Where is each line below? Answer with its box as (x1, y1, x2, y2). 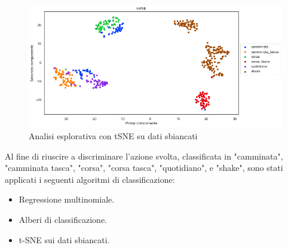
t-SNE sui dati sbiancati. (19, 233, 110, 246)
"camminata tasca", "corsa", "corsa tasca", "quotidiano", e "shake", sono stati (5, 161, 283, 174)
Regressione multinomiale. (19, 193, 115, 206)
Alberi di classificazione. (19, 213, 107, 225)
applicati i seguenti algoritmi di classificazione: (5, 173, 175, 185)
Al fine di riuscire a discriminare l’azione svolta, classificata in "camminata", (5, 149, 283, 162)
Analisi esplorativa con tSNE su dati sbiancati (29, 129, 198, 142)
